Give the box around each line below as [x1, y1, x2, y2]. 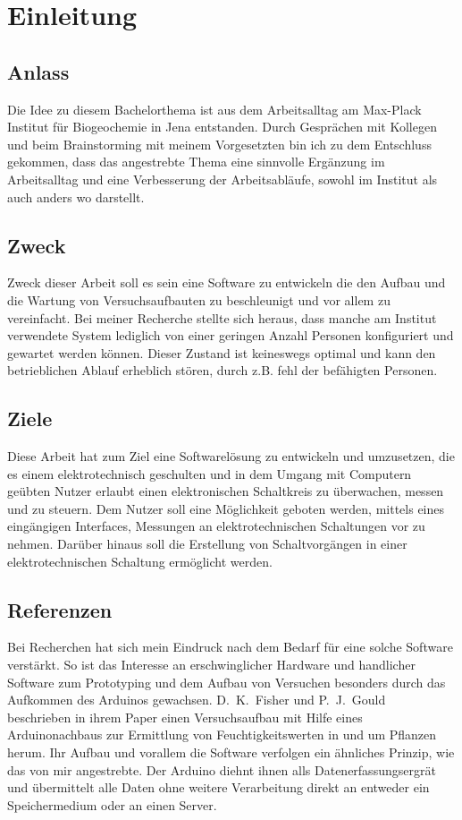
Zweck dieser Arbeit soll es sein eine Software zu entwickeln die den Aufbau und [7, 273, 446, 292]
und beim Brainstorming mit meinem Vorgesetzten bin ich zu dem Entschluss [7, 134, 432, 153]
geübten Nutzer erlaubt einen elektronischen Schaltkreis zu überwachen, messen [7, 482, 444, 500]
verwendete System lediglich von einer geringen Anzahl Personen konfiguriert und [7, 326, 454, 345]
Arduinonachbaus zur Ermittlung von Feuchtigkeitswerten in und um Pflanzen [7, 725, 437, 744]
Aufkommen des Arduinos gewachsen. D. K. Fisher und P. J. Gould [7, 690, 386, 709]
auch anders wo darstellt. [7, 187, 145, 206]
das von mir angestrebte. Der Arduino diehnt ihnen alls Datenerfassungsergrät [7, 760, 436, 779]
